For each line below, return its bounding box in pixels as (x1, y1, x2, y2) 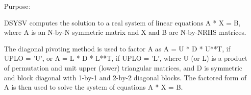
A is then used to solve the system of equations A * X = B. (4, 82, 183, 92)
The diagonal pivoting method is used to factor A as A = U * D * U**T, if (4, 43, 230, 53)
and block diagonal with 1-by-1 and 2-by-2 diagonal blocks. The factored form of (4, 72, 247, 82)
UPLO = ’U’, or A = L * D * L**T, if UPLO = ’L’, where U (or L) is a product (4, 53, 248, 63)
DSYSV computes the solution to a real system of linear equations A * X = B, (4, 17, 241, 27)
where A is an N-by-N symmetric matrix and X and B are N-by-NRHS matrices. (4, 27, 246, 37)
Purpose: (4, 1, 30, 11)
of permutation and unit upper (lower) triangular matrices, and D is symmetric (4, 62, 243, 72)
